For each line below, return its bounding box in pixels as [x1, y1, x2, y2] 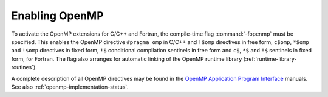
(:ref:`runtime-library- [243, 55, 297, 63]
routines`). [11, 64, 38, 71]
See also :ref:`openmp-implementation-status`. [11, 83, 129, 90]
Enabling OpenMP [11, 9, 104, 22]
